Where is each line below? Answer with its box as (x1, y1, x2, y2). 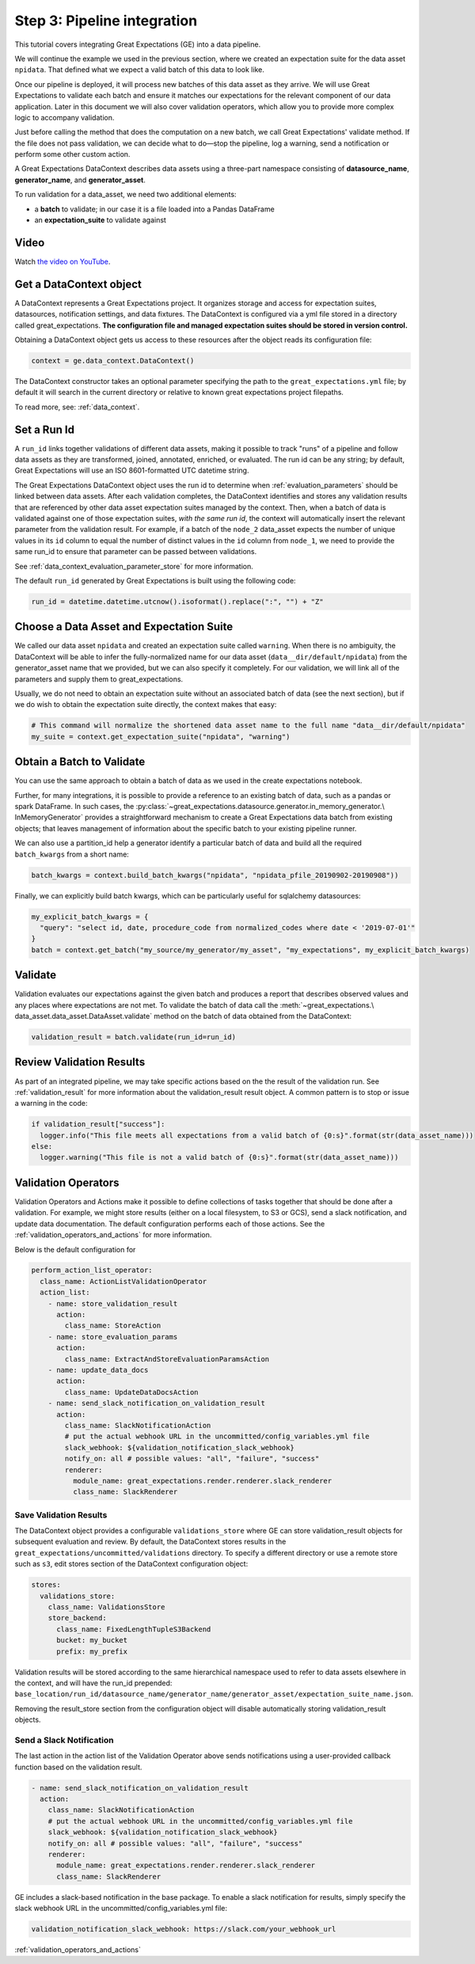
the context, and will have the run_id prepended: (14, 1678, 173, 1688)
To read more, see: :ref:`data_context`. (14, 402, 140, 412)
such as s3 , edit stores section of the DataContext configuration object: (14, 1559, 249, 1569)
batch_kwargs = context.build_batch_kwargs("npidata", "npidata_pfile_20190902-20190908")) (31, 871, 399, 879)
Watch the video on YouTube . (14, 256, 111, 266)
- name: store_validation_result (47, 1299, 178, 1308)
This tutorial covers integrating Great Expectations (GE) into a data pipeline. (14, 40, 261, 49)
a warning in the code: (14, 1099, 88, 1108)
